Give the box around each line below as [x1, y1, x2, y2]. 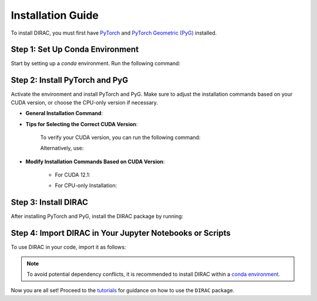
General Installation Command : [25, 110, 103, 117]
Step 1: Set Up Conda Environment [11, 45, 139, 55]
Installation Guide [11, 9, 99, 22]
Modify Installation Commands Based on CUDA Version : [25, 158, 165, 165]
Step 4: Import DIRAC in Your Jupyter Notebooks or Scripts [11, 228, 231, 238]
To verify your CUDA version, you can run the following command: [40, 134, 201, 141]
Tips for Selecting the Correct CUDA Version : [25, 120, 138, 127]
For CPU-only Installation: [55, 182, 117, 189]
